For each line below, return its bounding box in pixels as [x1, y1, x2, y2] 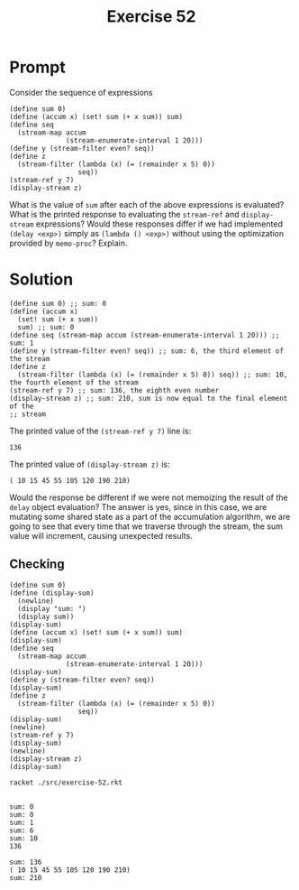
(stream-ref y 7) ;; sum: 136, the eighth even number [9, 385, 220, 394]
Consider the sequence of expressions [9, 87, 153, 97]
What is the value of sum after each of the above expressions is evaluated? [9, 199, 285, 209]
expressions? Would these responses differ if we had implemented [35, 218, 284, 229]
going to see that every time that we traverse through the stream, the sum [9, 521, 284, 532]
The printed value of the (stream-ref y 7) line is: [9, 425, 192, 436]
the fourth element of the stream [9, 377, 140, 387]
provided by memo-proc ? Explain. [9, 237, 128, 248]
